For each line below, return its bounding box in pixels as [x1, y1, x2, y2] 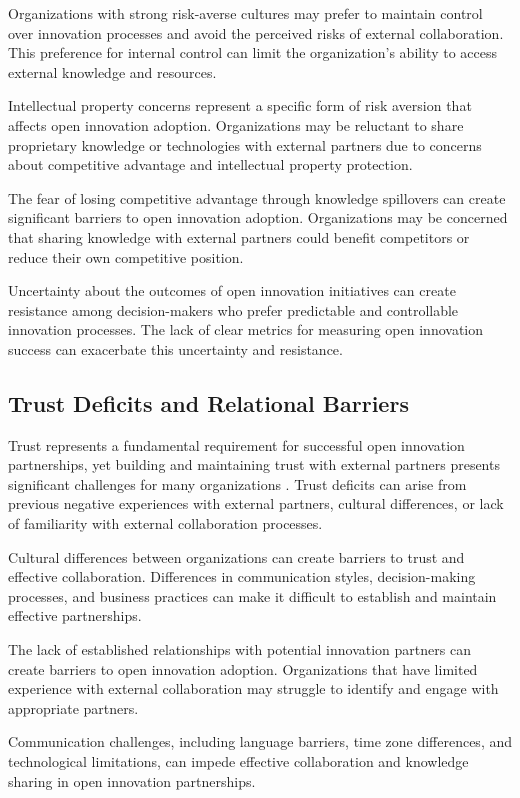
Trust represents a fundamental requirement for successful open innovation [8, 434, 465, 455]
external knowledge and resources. [8, 61, 217, 82]
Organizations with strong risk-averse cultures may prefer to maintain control [8, 3, 483, 23]
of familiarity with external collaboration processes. [8, 513, 323, 534]
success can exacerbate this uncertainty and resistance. [8, 338, 343, 359]
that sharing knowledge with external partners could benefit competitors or [8, 226, 470, 247]
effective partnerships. [8, 605, 142, 626]
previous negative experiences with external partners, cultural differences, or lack [8, 493, 504, 514]
